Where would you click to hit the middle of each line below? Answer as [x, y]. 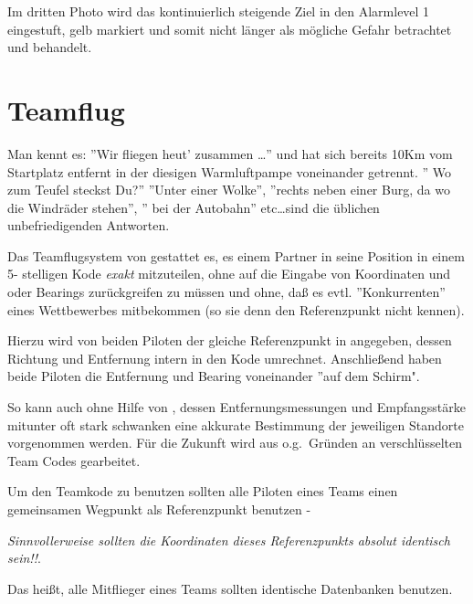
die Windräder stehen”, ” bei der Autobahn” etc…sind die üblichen [194, 207]
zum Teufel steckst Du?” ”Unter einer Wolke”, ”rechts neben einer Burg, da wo [229, 190]
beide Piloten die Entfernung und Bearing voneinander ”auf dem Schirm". [214, 376]
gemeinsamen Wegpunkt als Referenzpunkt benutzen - [159, 509]
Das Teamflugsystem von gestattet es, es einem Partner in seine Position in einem [236, 255]
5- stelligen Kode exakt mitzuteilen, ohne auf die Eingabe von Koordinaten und [229, 274]
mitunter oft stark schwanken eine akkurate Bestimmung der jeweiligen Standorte [236, 424]
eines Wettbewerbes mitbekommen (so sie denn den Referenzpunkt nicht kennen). [236, 309]
